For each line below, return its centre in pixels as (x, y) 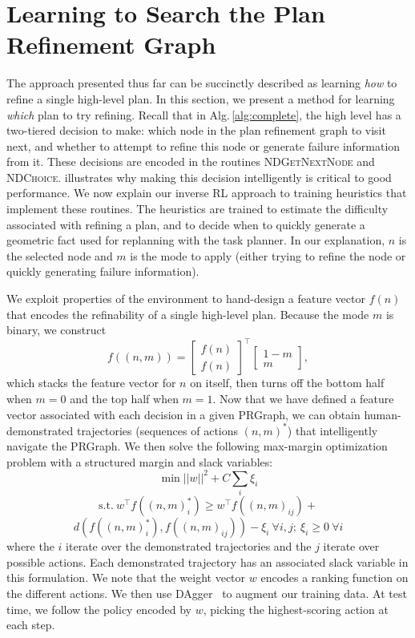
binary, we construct (56, 330)
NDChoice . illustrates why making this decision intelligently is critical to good (199, 177)
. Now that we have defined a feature (303, 398)
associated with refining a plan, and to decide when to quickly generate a (186, 224)
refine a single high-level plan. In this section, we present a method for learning (201, 98)
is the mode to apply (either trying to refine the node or (268, 255)
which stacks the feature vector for (91, 383)
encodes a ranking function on (334, 577)
